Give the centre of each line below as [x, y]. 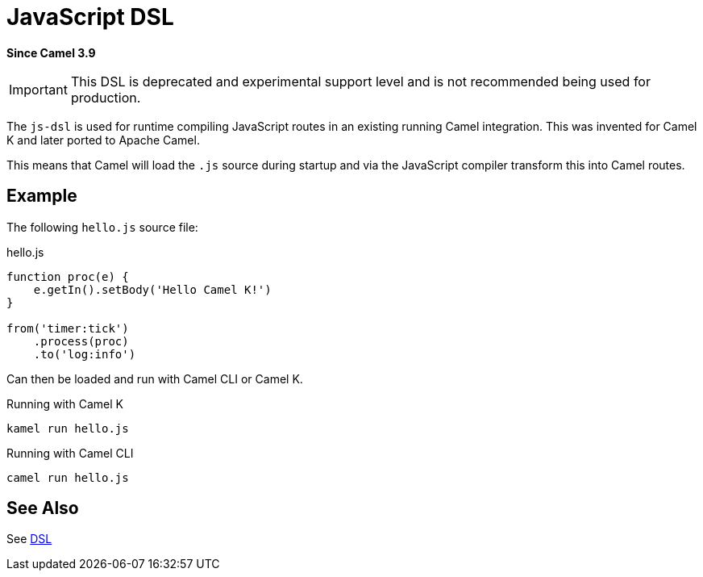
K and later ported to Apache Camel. [103, 140]
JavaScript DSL [90, 17]
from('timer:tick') [68, 328]
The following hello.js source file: [102, 227]
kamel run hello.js [68, 428]
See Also [43, 508]
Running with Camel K [65, 403]
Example [42, 196]
